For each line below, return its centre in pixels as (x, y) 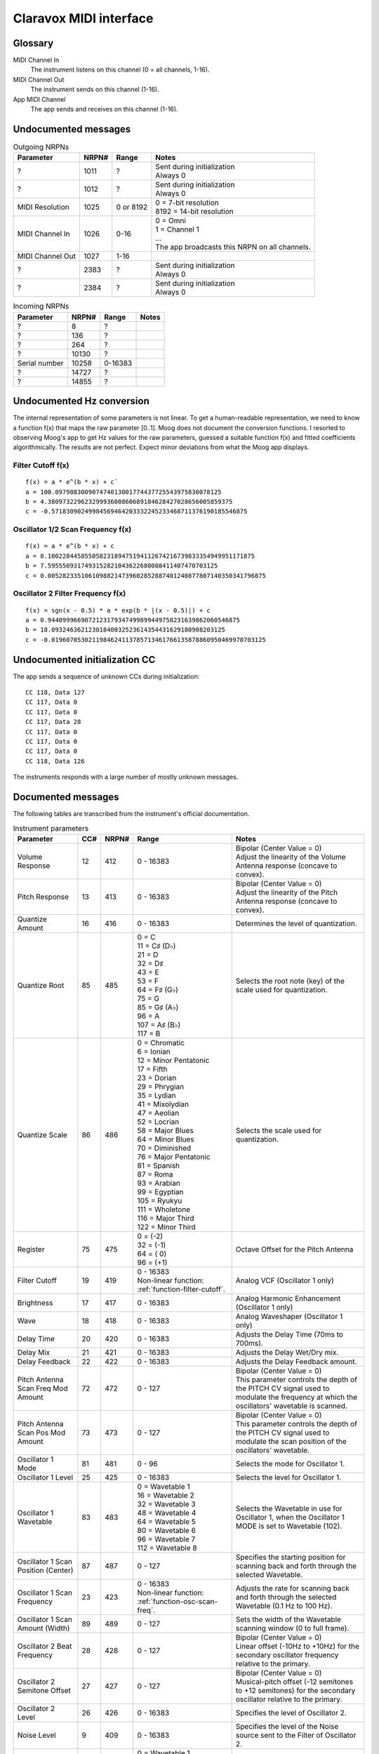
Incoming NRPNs (41, 307)
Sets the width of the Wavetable (288, 1619)
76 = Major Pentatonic (174, 1156)
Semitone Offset (44, 1690)
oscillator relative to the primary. (289, 1699)
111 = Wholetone (164, 1209)
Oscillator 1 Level (45, 1477)
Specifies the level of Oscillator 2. (291, 1713)
